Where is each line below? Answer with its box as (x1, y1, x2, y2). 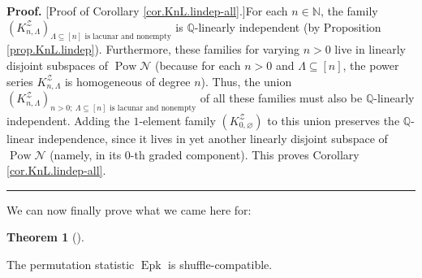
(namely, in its (50, 146, 122, 163)
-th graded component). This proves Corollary (130, 146, 360, 163)
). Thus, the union (200, 72, 292, 89)
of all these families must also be (200, 89, 363, 106)
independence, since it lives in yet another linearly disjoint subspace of (37, 129, 388, 146)
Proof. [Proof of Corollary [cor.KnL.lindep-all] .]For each (6, 2, 288, 19)
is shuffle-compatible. (168, 255, 273, 272)
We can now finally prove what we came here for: (6, 201, 252, 218)
